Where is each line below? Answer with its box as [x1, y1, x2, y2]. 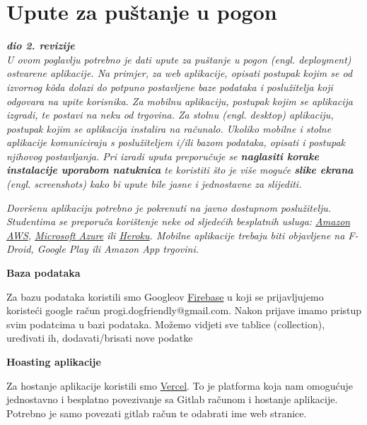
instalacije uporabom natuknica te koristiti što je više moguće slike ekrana [6, 162, 354, 177]
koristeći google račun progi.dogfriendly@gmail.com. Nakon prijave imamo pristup [6, 303, 362, 318]
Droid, [6, 241, 34, 256]
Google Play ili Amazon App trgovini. [37, 241, 199, 256]
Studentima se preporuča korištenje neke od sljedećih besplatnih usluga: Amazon [6, 214, 351, 229]
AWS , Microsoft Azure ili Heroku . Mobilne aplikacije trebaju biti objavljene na [6, 227, 345, 242]
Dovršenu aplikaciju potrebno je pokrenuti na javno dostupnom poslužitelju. [6, 200, 332, 215]
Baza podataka [6, 265, 81, 280]
